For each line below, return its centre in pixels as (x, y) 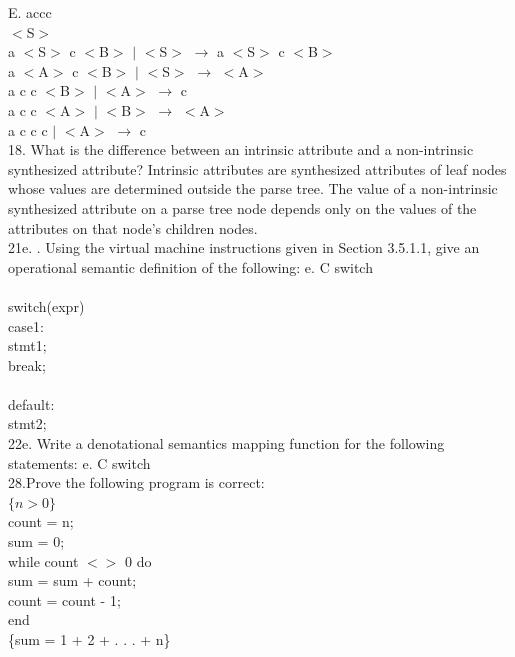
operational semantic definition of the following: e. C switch (190, 266)
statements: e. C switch (79, 462)
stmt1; (27, 345)
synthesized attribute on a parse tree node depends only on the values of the (242, 207)
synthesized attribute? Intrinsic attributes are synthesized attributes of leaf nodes (257, 168)
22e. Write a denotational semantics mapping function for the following (226, 443)
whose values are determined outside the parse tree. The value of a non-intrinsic (253, 188)
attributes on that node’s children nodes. (133, 227)
